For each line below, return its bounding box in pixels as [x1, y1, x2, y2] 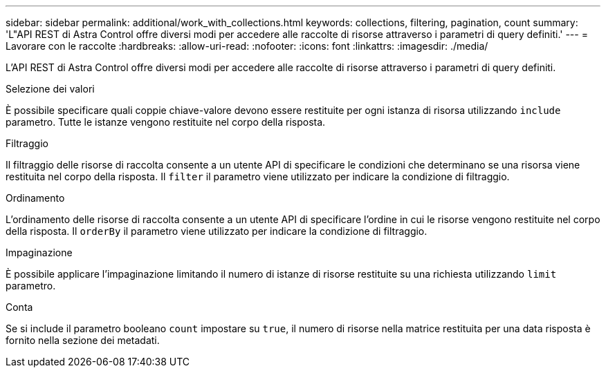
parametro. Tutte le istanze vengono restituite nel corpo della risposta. [6, 116, 326, 128]
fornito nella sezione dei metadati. [6, 334, 160, 346]
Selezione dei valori [6, 83, 95, 95]
